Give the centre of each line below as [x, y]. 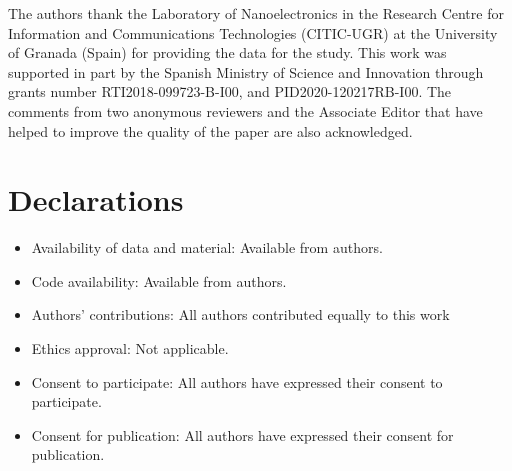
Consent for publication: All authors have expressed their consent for [242, 434]
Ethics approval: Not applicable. [130, 348]
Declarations [96, 199]
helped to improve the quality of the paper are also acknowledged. [210, 130]
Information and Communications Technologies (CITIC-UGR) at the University [253, 32]
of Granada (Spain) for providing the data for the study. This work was [227, 52]
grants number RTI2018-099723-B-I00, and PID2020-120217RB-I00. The [230, 91]
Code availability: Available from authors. [159, 280]
